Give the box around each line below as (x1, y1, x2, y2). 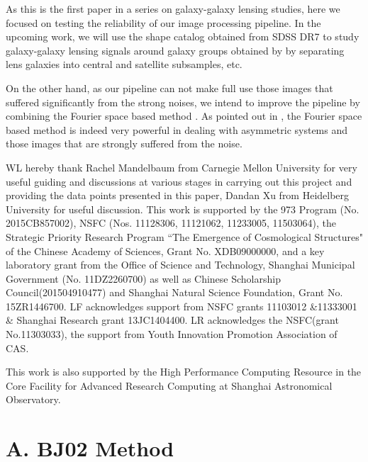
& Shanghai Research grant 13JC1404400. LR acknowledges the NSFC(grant (6, 312, 339, 327)
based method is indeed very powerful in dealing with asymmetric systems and (6, 122, 348, 137)
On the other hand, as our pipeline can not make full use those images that (6, 80, 333, 95)
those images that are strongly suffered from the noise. (6, 136, 242, 151)
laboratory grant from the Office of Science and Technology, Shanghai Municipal (6, 257, 355, 272)
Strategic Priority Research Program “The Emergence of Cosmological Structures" (6, 229, 363, 244)
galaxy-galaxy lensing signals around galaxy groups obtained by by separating (6, 43, 345, 57)
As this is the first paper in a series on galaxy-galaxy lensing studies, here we (6, 1, 340, 16)
